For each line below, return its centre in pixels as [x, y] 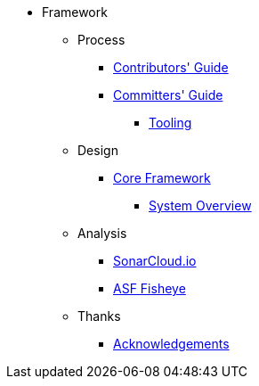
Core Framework [162, 178]
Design [98, 150]
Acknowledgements [171, 344]
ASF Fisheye [150, 288]
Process [101, 40]
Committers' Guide [168, 95]
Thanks [99, 316]
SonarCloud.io [155, 261]
